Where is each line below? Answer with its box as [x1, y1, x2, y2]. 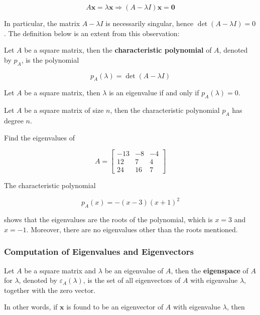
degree [4, 115, 24, 125]
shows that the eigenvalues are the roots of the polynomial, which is [4, 214, 213, 225]
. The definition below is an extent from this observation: [4, 28, 180, 38]
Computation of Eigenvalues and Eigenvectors [4, 245, 194, 258]
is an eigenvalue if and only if [109, 87, 199, 98]
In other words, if [4, 301, 58, 312]
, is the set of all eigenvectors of [83, 275, 181, 285]
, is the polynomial [21, 54, 79, 65]
